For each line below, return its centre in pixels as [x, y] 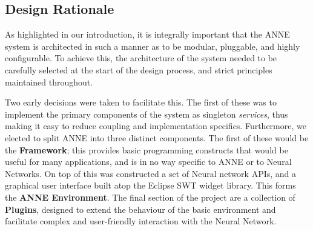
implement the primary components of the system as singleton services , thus [147, 114]
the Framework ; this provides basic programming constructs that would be [147, 149]
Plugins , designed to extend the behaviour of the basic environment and [140, 209]
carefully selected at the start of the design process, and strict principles [139, 69]
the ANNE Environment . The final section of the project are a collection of [150, 197]
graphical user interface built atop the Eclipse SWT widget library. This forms [150, 185]
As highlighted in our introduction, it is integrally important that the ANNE [147, 34]
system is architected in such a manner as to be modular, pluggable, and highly [153, 46]
